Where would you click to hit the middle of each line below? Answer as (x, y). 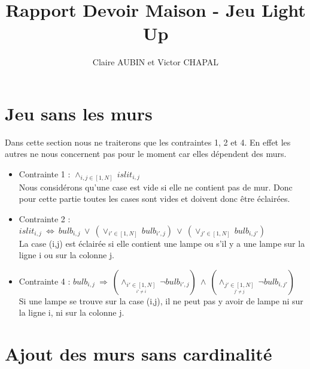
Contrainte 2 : (45, 219)
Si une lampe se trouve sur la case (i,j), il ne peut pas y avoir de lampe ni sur (161, 300)
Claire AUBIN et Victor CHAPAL (156, 62)
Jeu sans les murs (79, 113)
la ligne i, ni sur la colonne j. (72, 312)
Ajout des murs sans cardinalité (139, 354)
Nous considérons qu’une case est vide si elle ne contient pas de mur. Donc (156, 187)
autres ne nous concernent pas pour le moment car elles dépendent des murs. (146, 154)
